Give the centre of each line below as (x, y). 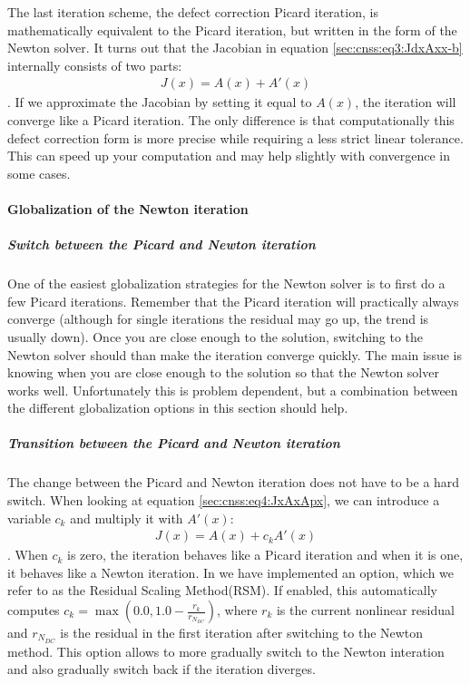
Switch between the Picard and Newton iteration (162, 244)
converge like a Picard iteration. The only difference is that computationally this (231, 120)
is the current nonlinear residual (365, 610)
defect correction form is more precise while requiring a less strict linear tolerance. (235, 137)
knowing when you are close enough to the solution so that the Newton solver (223, 372)
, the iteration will (406, 102)
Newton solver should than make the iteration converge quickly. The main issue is (235, 354)
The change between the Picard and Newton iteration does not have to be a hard (234, 482)
